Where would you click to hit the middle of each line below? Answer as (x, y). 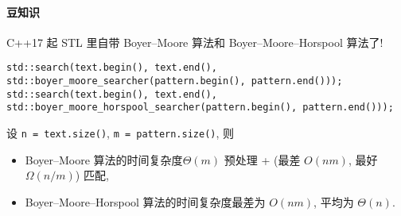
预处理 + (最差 (262, 159)
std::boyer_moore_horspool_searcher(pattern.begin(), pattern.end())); (200, 108)
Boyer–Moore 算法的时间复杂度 (104, 159)
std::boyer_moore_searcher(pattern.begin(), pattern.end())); (175, 81)
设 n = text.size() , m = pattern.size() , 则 (121, 133)
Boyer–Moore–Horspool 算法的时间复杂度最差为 (145, 201)
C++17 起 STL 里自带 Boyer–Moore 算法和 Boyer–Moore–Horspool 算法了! (195, 42)
